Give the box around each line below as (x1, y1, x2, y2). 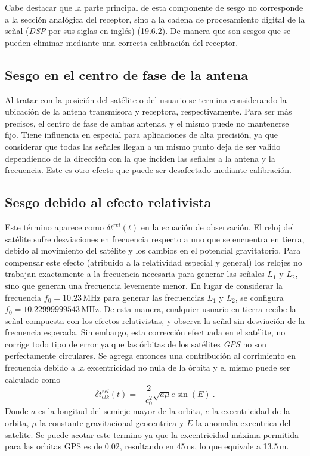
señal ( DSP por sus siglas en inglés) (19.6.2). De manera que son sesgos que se (5, 24, 291, 37)
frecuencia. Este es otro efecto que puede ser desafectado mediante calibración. (5, 164, 292, 176)
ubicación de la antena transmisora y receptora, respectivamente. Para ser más (5, 105, 292, 118)
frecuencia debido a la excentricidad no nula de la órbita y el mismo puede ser (5, 361, 290, 374)
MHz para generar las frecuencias (83, 291, 204, 303)
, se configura (235, 291, 284, 303)
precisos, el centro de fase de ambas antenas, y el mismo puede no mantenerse (5, 116, 289, 129)
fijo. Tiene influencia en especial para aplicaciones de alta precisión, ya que (5, 128, 278, 141)
